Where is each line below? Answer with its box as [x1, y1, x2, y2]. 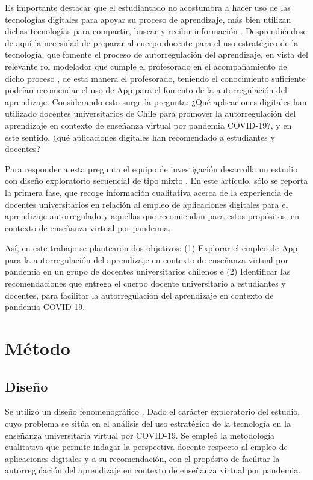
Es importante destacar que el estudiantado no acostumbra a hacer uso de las [5, 1, 291, 13]
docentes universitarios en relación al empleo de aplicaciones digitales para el [5, 198, 288, 210]
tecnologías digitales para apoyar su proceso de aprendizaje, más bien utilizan [5, 13, 291, 25]
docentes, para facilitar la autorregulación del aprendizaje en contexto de [5, 288, 274, 301]
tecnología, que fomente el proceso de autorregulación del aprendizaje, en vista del [5, 48, 308, 61]
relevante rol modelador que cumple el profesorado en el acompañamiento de [5, 59, 287, 72]
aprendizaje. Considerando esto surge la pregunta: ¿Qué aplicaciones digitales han [5, 95, 307, 108]
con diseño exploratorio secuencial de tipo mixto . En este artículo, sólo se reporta [5, 174, 308, 187]
